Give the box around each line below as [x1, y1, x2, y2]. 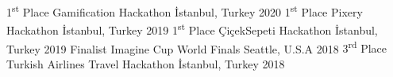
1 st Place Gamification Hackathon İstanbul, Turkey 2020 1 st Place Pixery [6, 2, 363, 20]
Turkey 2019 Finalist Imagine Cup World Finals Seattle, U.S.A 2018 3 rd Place [6, 38, 387, 57]
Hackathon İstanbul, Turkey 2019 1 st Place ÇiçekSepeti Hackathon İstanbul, [6, 20, 378, 38]
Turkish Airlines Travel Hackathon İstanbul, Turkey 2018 [6, 55, 285, 71]
